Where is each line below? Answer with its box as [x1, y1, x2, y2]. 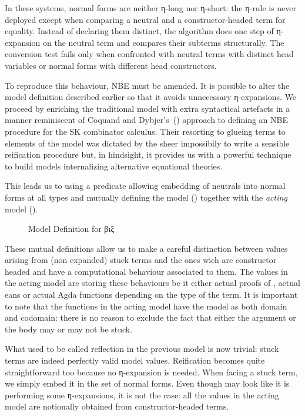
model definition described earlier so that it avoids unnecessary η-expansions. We [5, 91, 297, 103]
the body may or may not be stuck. [5, 322, 133, 335]
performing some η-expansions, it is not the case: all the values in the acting [5, 388, 279, 401]
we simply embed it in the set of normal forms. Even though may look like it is [5, 377, 290, 390]
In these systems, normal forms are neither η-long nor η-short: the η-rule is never [5, 2, 297, 14]
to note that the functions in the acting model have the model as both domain [5, 299, 287, 312]
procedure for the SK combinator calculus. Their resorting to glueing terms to [5, 125, 286, 137]
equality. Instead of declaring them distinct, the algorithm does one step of [5, 25, 274, 37]
